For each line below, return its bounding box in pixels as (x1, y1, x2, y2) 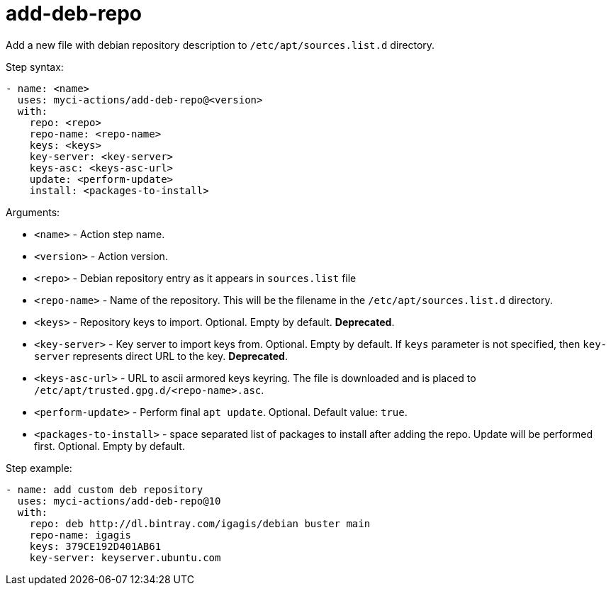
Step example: (6, 461, 72, 474)
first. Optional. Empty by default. (34, 439, 185, 452)
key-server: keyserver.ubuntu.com (29, 551, 221, 563)
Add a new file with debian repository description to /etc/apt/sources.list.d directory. (6, 38, 435, 51)
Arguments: (6, 206, 60, 218)
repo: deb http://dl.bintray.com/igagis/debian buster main (29, 517, 371, 529)
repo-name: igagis (29, 529, 132, 541)
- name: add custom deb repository (6, 483, 203, 495)
